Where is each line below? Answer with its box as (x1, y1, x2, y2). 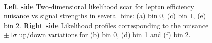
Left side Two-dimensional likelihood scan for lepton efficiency (4, 1, 194, 11)
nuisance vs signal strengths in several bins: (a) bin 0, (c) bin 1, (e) (4, 11, 206, 21)
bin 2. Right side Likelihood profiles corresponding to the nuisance (4, 20, 209, 30)
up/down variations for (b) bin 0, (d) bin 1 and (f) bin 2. (19, 29, 191, 40)
